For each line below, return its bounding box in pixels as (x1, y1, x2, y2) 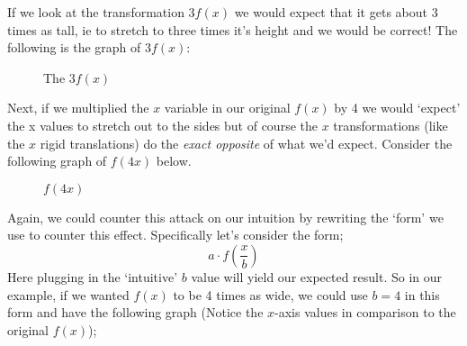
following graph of (7, 151, 107, 170)
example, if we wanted (7, 285, 130, 304)
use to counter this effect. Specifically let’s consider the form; (7, 225, 344, 244)
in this (404, 285, 440, 304)
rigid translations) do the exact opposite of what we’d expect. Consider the (40, 133, 453, 152)
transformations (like (333, 115, 448, 134)
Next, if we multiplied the (7, 98, 149, 117)
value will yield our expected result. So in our (191, 267, 443, 286)
